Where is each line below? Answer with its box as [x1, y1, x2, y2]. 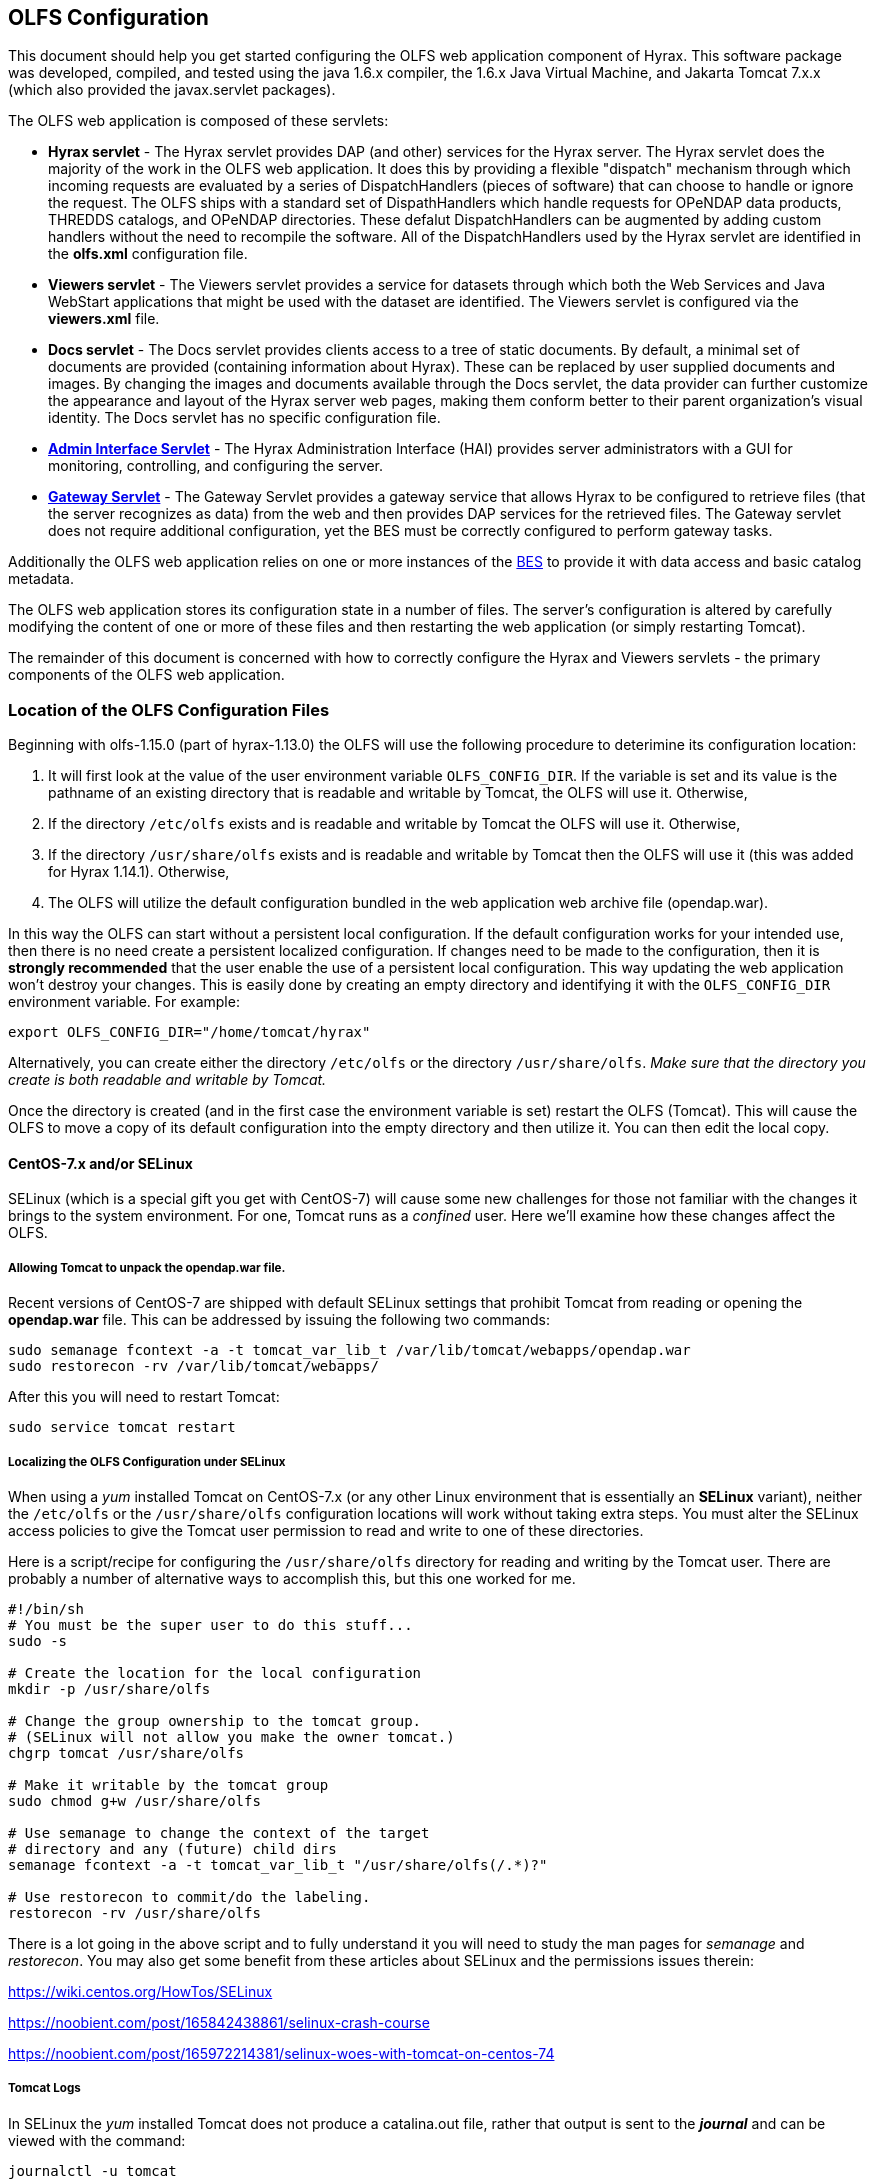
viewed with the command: [8, 2131, 186, 2149]
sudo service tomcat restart [8, 1419, 236, 1436]
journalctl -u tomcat [8, 2162, 177, 2179]
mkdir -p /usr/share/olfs [8, 1680, 211, 1697]
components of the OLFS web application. [8, 666, 285, 684]
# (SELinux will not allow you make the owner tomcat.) [8, 1728, 455, 1745]
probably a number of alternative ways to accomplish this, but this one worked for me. [8, 1569, 576, 1587]
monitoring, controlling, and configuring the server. [48, 457, 383, 475]
